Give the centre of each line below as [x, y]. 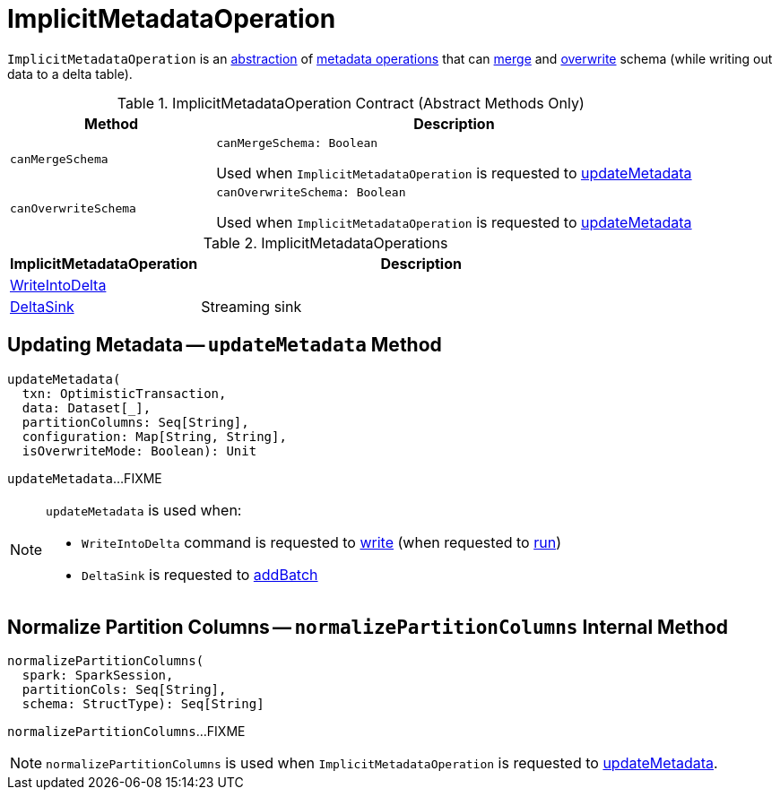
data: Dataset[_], [87, 407]
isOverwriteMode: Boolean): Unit [139, 450]
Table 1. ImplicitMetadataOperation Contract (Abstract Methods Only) [351, 103]
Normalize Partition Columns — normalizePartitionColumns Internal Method [368, 628]
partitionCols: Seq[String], [124, 690]
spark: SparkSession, [98, 676]
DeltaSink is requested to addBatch [200, 574]
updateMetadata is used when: [144, 510]
